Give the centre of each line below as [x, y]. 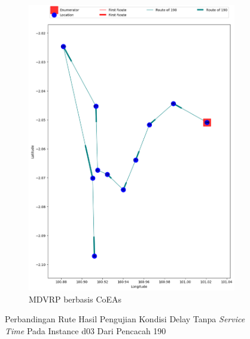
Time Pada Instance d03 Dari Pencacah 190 [86, 330]
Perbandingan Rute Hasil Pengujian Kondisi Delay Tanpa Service [125, 319]
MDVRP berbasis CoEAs [75, 299]
